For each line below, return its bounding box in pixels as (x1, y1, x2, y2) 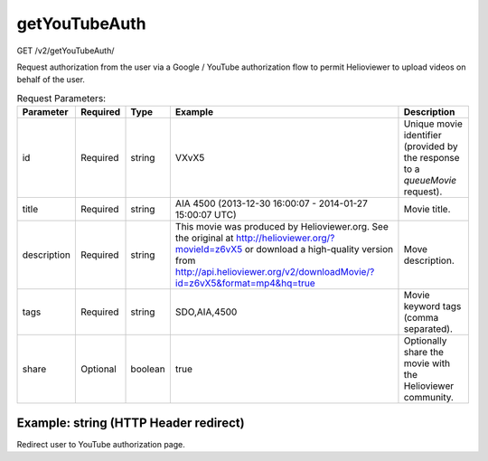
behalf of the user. (16, 74, 86, 85)
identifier (403, 129, 442, 142)
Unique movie (403, 118, 463, 130)
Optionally (403, 334, 447, 347)
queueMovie (403, 174, 456, 187)
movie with (403, 357, 451, 370)
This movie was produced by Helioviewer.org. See (174, 221, 389, 233)
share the (403, 346, 445, 359)
